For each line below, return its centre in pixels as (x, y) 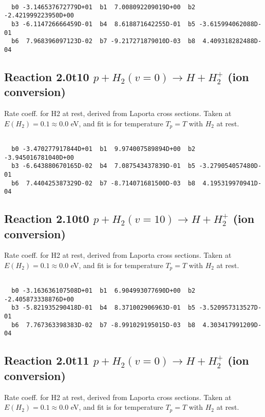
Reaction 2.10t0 (47, 219)
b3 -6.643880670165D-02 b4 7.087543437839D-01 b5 (103, 166)
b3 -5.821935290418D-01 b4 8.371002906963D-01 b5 (103, 308)
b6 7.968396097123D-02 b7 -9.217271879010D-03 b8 (103, 41)
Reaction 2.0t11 (47, 360)
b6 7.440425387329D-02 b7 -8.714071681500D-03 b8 (103, 183)
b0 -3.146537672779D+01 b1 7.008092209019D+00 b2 (103, 7)
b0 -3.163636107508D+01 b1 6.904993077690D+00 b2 (103, 291)
